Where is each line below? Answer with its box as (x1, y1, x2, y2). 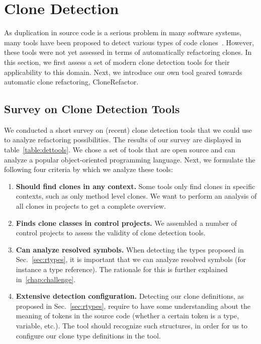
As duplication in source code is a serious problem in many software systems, (4, 27, 242, 38)
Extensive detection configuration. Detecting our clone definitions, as (16, 291, 244, 301)
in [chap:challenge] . (16, 274, 76, 284)
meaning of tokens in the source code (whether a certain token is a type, (16, 310, 239, 321)
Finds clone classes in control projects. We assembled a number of (16, 217, 237, 228)
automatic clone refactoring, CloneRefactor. (4, 76, 139, 87)
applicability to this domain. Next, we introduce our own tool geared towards (4, 66, 242, 77)
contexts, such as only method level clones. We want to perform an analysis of (16, 191, 257, 201)
